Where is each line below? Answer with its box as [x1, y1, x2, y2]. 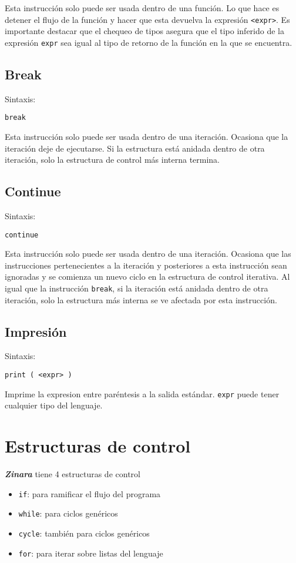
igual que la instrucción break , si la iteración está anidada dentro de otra [5, 281, 268, 294]
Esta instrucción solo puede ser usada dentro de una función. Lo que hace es [5, 2, 280, 14]
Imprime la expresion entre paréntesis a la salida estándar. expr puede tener [5, 387, 280, 400]
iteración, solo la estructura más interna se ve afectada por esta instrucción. [5, 293, 277, 306]
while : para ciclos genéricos [18, 507, 118, 520]
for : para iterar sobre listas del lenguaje [18, 547, 163, 559]
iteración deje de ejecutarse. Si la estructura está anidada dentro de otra [5, 142, 265, 154]
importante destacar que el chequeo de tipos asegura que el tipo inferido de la [5, 25, 284, 37]
